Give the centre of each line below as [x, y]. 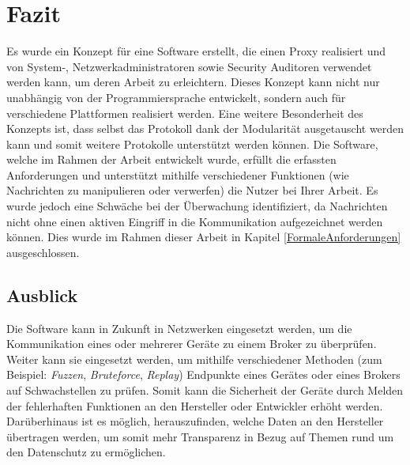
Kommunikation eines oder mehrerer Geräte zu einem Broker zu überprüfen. [192, 344]
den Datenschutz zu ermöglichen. [86, 452]
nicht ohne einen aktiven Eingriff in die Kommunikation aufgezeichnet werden [195, 221]
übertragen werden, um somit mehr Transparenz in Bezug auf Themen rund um [200, 436]
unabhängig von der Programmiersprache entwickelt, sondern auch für [176, 97]
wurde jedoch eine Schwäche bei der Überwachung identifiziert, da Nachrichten [197, 206]
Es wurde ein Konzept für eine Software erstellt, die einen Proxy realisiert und [196, 51]
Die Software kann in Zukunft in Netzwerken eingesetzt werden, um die [179, 328]
